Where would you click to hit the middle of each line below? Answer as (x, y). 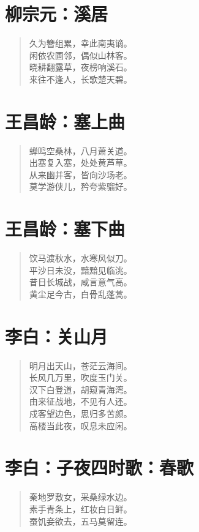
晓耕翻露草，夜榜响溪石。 (81, 67)
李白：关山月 (57, 336)
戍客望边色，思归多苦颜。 (81, 413)
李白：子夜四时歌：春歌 (99, 467)
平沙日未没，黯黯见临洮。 (81, 270)
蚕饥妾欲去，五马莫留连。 (81, 521)
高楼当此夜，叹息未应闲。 (81, 425)
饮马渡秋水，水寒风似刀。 (81, 258)
